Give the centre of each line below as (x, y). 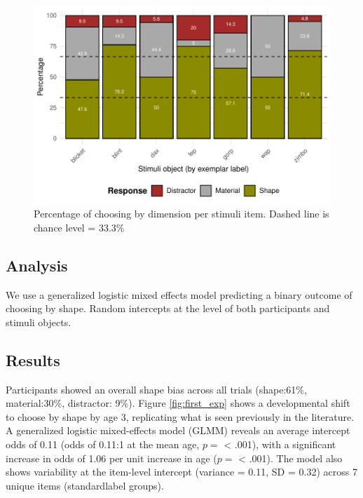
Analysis (37, 265)
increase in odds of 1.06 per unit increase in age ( (111, 458)
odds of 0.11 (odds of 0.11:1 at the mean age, (103, 444)
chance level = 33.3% (79, 227)
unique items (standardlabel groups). (85, 485)
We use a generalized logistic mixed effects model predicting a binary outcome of (179, 294)
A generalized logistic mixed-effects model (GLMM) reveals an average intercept (178, 430)
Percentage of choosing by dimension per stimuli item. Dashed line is (181, 214)
